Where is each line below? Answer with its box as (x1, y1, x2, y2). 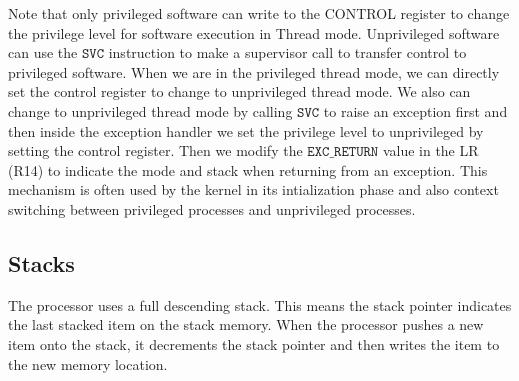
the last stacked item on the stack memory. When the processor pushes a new (8, 314, 484, 335)
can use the (8, 42, 78, 63)
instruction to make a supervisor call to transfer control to (108, 42, 467, 63)
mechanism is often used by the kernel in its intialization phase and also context (8, 179, 499, 200)
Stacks (8, 247, 75, 278)
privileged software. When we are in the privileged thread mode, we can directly (8, 61, 500, 82)
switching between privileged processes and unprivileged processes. (8, 198, 416, 219)
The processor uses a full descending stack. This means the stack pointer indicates (8, 294, 512, 315)
